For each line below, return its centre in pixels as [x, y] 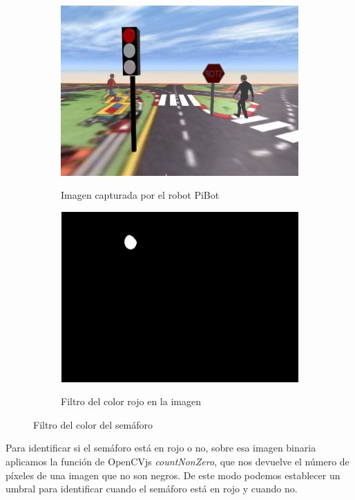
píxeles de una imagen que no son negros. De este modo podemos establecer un [173, 475]
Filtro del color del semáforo [93, 424]
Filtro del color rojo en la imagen [131, 401]
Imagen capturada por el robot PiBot [140, 195]
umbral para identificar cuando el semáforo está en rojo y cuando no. [152, 489]
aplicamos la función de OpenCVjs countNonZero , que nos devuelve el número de [177, 461]
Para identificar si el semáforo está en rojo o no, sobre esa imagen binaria [161, 448]
